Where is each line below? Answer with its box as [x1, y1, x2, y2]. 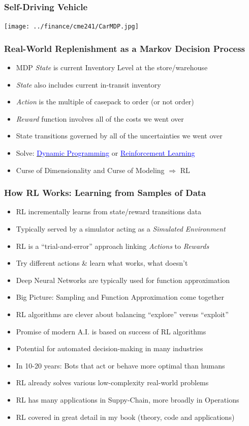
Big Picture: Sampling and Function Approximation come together [16, 292, 224, 302]
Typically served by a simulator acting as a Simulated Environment [16, 223, 226, 234]
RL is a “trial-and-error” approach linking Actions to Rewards [16, 240, 209, 251]
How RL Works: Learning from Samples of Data [4, 186, 206, 199]
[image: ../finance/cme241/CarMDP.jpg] [4, 23, 139, 31]
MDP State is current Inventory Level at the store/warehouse [16, 62, 208, 73]
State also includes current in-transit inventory [16, 79, 161, 90]
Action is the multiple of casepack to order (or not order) [16, 96, 194, 107]
